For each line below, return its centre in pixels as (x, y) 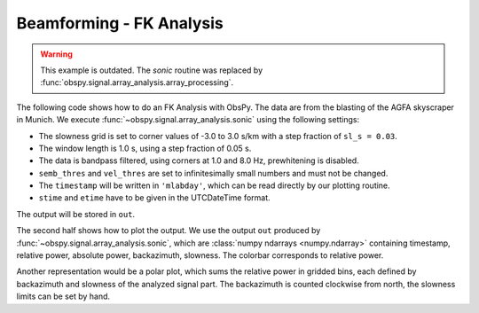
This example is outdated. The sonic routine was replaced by (152, 70)
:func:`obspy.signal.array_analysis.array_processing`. (137, 82)
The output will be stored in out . (76, 214)
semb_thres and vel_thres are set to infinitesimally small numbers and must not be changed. (213, 173)
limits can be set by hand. (63, 296)
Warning (56, 54)
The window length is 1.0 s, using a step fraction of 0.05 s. (145, 148)
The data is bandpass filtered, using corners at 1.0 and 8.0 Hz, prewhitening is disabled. (199, 160)
